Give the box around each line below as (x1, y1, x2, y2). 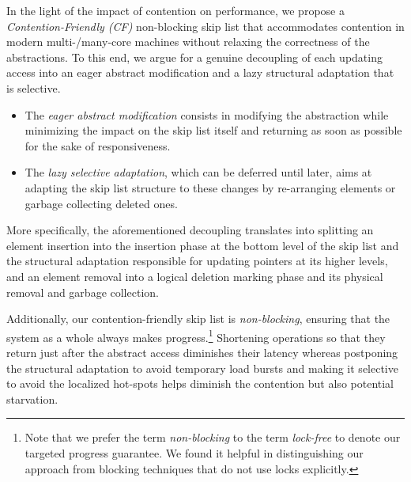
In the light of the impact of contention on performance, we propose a (6, 2, 345, 18)
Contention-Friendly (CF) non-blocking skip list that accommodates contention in (6, 17, 405, 34)
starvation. (6, 390, 58, 407)
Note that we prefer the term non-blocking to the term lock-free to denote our (25, 429, 401, 446)
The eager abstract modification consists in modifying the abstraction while (25, 106, 389, 123)
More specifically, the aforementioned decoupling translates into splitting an (6, 222, 374, 238)
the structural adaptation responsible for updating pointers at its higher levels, (6, 252, 388, 269)
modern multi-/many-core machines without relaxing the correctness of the (6, 33, 370, 50)
